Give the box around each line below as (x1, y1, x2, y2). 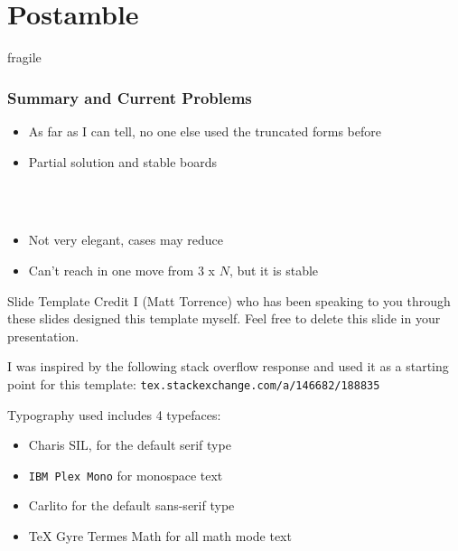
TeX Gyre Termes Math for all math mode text (28, 526, 292, 545)
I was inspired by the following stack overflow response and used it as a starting (7, 357, 449, 376)
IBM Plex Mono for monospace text (28, 465, 223, 484)
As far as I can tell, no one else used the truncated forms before (28, 121, 381, 140)
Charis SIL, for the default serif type (28, 435, 231, 454)
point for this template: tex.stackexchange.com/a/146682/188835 (7, 374, 380, 393)
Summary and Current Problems (7, 86, 252, 108)
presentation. (7, 326, 79, 345)
